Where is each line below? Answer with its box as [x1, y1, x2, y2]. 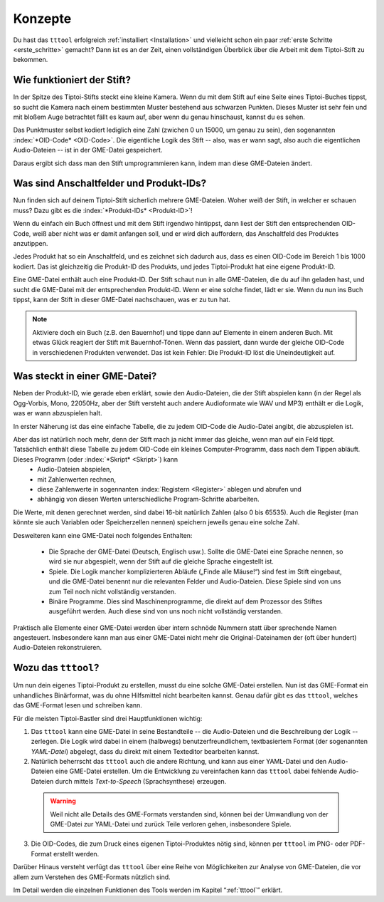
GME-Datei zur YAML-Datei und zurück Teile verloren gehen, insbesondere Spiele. [50, 820, 292, 829]
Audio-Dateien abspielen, [37, 465, 112, 474]
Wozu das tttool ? [13, 662, 100, 674]
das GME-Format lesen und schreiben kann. [13, 701, 142, 710]
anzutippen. [13, 239, 48, 248]
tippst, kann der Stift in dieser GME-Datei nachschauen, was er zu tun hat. [13, 296, 230, 304]
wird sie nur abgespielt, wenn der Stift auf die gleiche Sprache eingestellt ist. [48, 557, 274, 566]
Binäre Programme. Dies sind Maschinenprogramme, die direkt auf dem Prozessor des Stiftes [48, 597, 323, 606]
